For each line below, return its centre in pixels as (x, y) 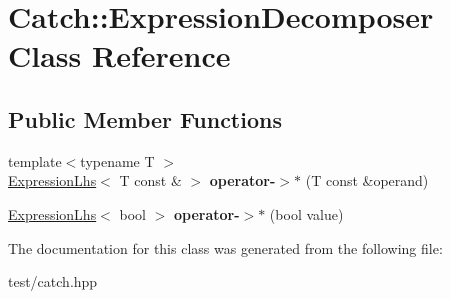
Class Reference (119, 55)
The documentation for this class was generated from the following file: (225, 247)
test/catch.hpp (53, 281)
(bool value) (306, 213)
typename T (117, 160)
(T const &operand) (367, 180)
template (35, 160)
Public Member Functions (145, 118)
